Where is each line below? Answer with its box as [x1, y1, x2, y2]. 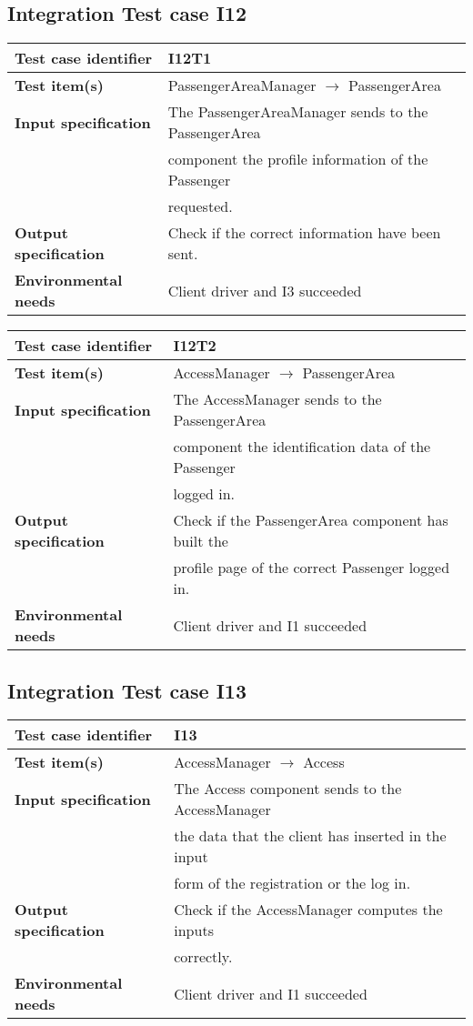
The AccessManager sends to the [173, 388, 382, 410]
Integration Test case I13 [7, 676, 247, 704]
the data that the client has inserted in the [174, 825, 447, 847]
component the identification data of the [173, 436, 431, 458]
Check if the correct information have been [167, 222, 441, 244]
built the [173, 530, 228, 552]
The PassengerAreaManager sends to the [167, 101, 428, 123]
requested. [167, 196, 233, 217]
